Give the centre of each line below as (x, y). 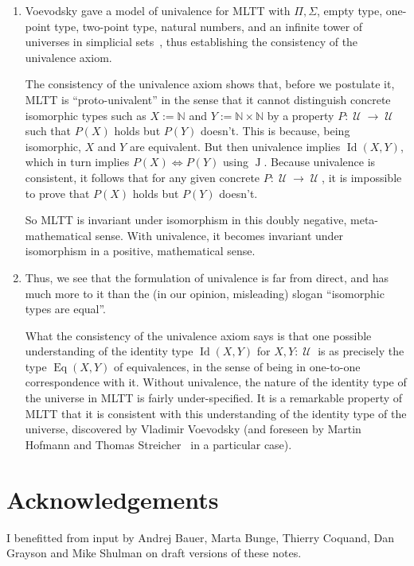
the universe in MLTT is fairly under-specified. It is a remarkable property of (214, 398)
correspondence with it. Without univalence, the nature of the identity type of (216, 382)
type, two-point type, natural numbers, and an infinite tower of (209, 26)
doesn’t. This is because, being (275, 131)
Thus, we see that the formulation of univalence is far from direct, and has (207, 277)
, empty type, (350, 10)
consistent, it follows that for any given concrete (143, 177)
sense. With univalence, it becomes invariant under (219, 235)
